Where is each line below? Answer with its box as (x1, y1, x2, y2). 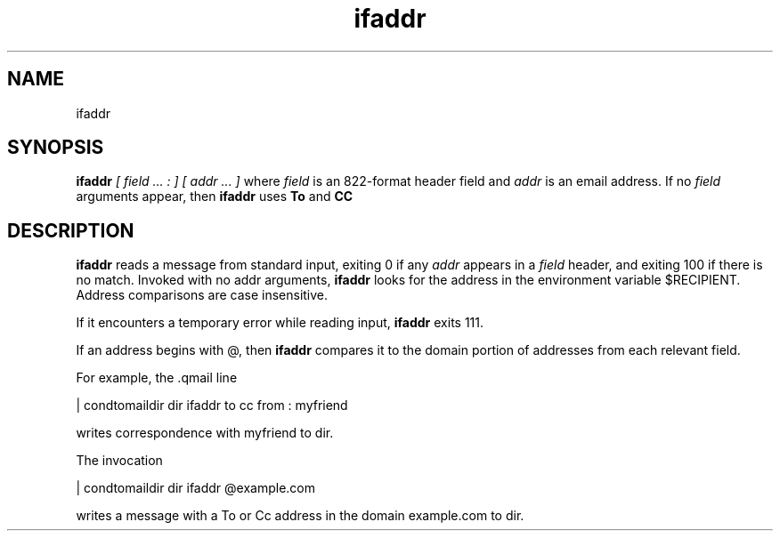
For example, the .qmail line (76, 370, 238, 386)
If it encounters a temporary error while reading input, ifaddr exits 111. (76, 315, 484, 331)
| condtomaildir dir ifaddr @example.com (76, 480, 316, 496)
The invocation (76, 453, 163, 469)
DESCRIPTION (7, 219, 134, 242)
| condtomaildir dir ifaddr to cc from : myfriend (76, 397, 348, 414)
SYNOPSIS (7, 136, 104, 159)
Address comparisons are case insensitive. (76, 287, 329, 303)
